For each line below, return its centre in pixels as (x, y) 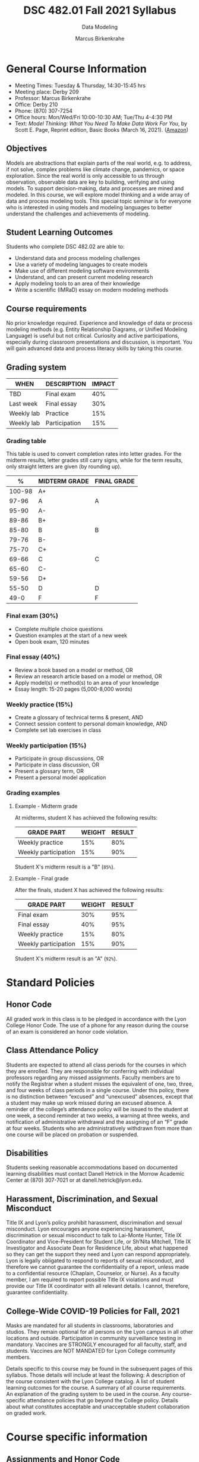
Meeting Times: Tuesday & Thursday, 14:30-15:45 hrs (80, 85)
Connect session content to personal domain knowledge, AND (91, 724)
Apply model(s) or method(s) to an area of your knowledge (87, 682)
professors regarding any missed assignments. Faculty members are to (93, 1077)
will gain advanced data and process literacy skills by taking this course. (94, 348)
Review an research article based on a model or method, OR (88, 676)
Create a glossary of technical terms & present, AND (79, 718)
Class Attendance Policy (53, 1050)
